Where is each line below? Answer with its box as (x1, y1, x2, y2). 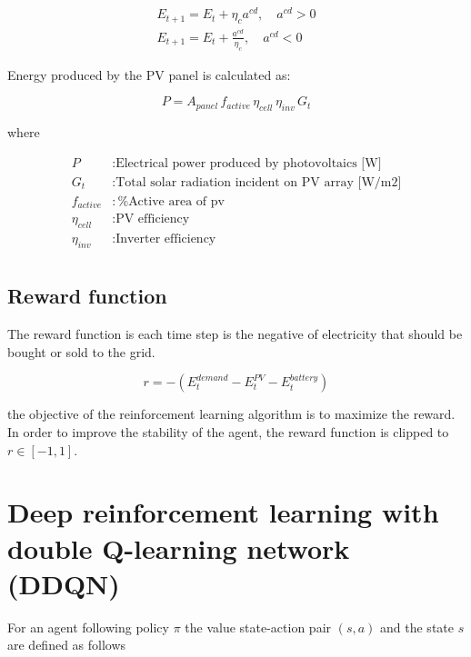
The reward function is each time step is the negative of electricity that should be (7, 324, 463, 343)
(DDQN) (7, 564, 120, 602)
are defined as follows (7, 635, 126, 654)
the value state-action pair (185, 617, 332, 636)
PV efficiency (115, 213, 190, 226)
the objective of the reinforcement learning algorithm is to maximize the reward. (7, 404, 456, 423)
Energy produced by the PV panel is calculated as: (7, 65, 291, 84)
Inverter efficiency (115, 233, 216, 246)
